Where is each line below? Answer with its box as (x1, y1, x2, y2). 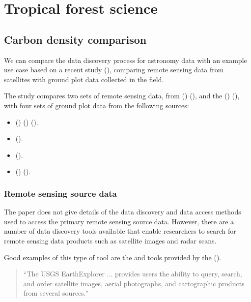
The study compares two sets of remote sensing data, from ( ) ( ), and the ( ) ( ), (4, 91, 240, 101)
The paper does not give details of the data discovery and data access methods (4, 207, 241, 217)
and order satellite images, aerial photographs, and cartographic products (23, 278, 245, 288)
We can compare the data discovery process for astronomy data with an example (4, 55, 247, 65)
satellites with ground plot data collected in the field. (4, 74, 164, 84)
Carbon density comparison (4, 31, 147, 47)
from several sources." (23, 288, 88, 298)
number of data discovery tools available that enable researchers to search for (4, 226, 236, 236)
